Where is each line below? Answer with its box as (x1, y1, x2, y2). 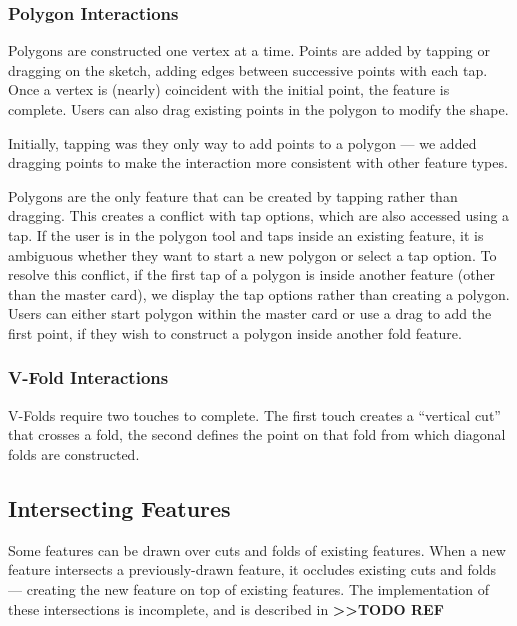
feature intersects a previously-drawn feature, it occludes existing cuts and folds (8, 559, 497, 580)
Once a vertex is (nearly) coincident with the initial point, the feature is (8, 79, 450, 100)
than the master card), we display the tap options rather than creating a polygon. (8, 283, 510, 304)
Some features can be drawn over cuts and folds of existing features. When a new (8, 539, 506, 560)
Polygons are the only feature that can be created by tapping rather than (8, 185, 458, 206)
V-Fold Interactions (8, 365, 169, 390)
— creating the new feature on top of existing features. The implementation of (8, 578, 489, 599)
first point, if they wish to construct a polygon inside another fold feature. (8, 322, 462, 343)
